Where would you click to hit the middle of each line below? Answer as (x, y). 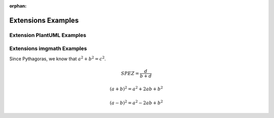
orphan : (18, 6)
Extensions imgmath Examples (48, 49)
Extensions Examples (44, 20)
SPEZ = (130, 73)
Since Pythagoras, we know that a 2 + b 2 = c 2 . (58, 58)
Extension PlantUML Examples (48, 35)
